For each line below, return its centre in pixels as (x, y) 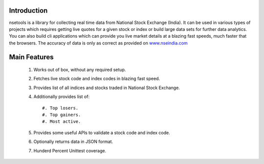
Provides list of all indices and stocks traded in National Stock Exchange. (107, 88)
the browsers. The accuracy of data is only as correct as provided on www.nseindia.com (98, 43)
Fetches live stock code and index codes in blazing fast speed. (97, 79)
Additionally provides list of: (62, 97)
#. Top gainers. (62, 115)
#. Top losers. (60, 108)
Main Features (31, 57)
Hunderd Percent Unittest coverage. (70, 151)
